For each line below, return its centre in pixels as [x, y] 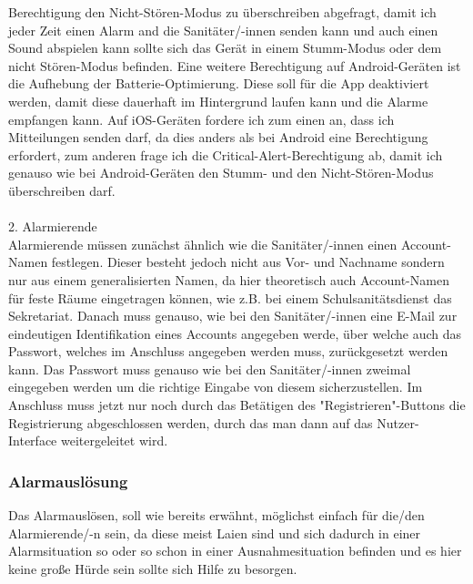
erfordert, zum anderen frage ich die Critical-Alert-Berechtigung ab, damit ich [226, 154]
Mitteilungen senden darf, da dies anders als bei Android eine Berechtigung [218, 137]
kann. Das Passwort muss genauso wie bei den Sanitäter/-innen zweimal [210, 369]
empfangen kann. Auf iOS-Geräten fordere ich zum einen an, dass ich [201, 119]
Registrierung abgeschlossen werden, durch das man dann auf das [191, 422]
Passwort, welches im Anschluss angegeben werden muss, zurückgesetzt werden [228, 351]
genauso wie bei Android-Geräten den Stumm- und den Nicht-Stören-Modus [221, 173]
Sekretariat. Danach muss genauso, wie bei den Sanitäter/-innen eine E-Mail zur [233, 316]
